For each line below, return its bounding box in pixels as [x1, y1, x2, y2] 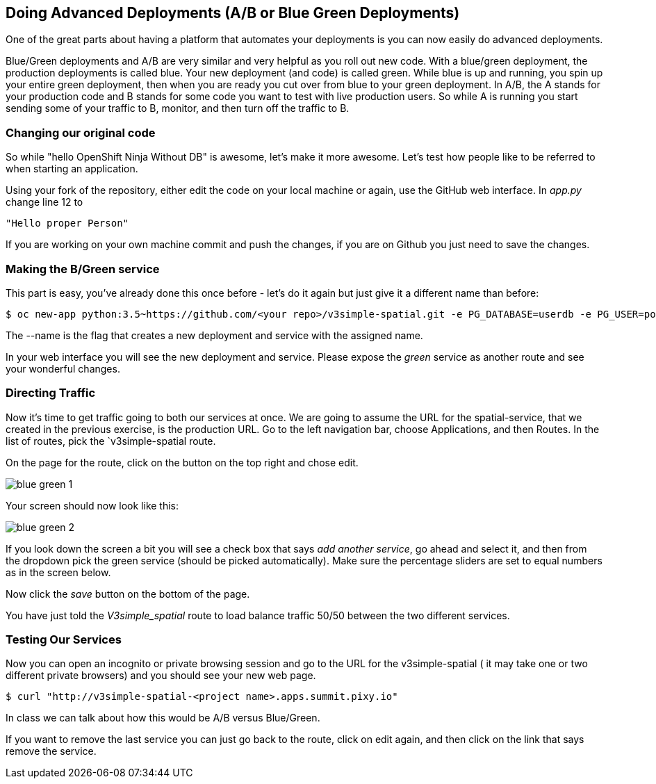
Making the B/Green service [6, 261, 160, 276]
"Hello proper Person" [6, 218, 129, 229]
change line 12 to [6, 196, 83, 209]
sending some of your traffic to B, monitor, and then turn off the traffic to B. [6, 102, 350, 115]
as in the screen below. [6, 566, 111, 578]
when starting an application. [6, 163, 138, 175]
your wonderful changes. [6, 362, 120, 375]
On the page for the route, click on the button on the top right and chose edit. [6, 456, 359, 468]
